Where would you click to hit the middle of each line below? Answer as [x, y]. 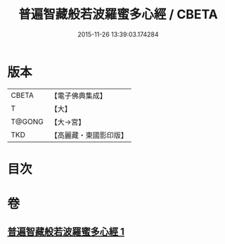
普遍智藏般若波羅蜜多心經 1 [66, 232]
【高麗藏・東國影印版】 [89, 135]
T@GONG [27, 122]
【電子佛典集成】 [78, 96]
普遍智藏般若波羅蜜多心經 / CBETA [118, 14]
